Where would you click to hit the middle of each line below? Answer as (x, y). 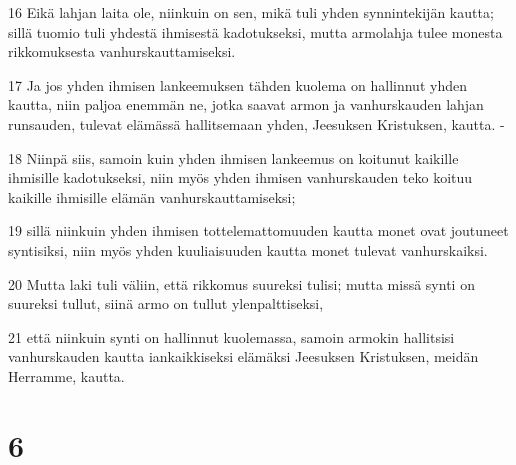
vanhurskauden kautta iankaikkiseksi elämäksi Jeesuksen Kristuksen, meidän (243, 356)
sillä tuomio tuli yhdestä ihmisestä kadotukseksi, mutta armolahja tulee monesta (255, 31)
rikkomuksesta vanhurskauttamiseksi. (122, 51)
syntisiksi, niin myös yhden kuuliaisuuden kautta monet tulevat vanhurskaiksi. (248, 249)
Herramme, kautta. (66, 375)
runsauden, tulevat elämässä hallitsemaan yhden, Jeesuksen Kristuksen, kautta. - (256, 123)
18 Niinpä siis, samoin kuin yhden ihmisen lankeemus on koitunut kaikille (233, 157)
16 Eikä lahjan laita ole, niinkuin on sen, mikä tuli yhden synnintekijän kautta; (251, 12)
